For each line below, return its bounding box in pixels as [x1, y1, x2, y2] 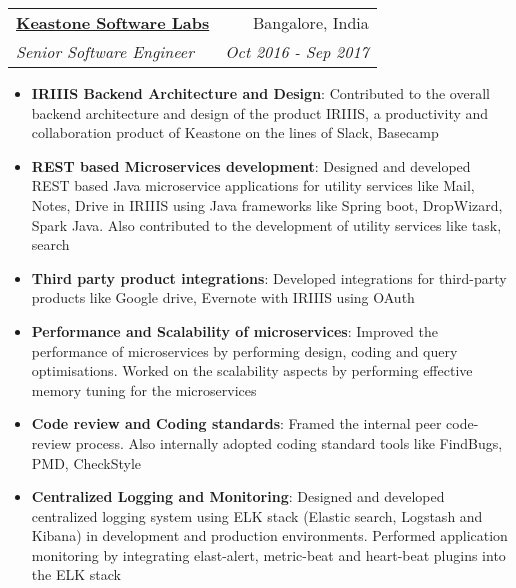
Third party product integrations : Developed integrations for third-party [31, 267, 507, 288]
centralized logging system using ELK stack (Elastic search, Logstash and [31, 505, 483, 526]
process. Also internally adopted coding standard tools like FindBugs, [75, 432, 503, 453]
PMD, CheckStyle [31, 452, 142, 473]
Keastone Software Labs [16, 11, 210, 34]
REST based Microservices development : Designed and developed [31, 155, 471, 176]
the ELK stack [31, 564, 121, 585]
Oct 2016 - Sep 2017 [225, 40, 369, 63]
